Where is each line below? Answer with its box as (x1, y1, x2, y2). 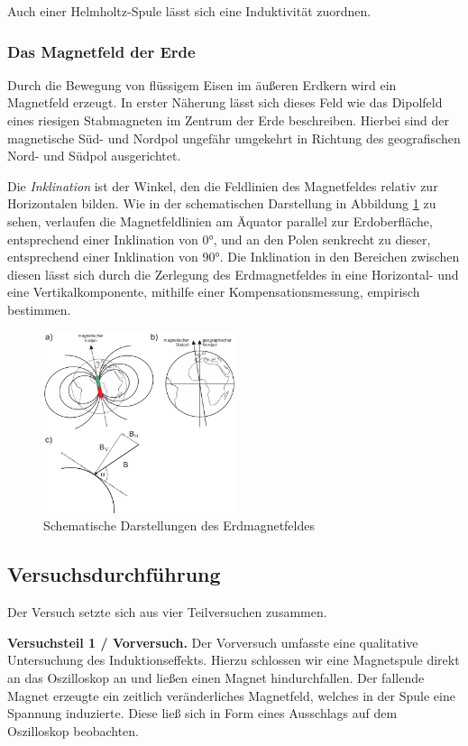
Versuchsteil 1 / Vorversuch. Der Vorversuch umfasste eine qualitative (7, 632, 418, 651)
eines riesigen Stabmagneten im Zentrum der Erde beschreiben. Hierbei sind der (7, 111, 449, 129)
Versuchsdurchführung (7, 560, 221, 588)
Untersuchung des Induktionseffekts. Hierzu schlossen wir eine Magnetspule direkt (7, 650, 460, 669)
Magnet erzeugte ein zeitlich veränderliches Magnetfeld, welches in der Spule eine (7, 686, 455, 705)
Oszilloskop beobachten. (7, 721, 139, 740)
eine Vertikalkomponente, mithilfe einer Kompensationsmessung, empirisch (7, 282, 420, 301)
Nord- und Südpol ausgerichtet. (7, 146, 181, 165)
